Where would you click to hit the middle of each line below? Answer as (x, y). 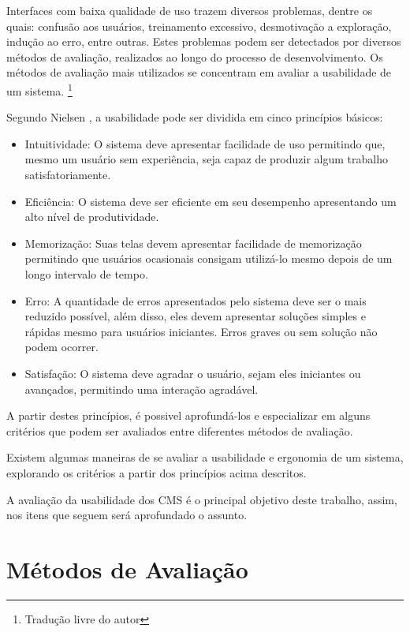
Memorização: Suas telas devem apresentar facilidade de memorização (193, 243)
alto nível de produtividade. (92, 217)
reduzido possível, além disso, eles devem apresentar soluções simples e (195, 316)
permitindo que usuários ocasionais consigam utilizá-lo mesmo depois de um (209, 258)
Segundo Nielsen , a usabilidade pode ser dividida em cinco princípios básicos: (195, 117)
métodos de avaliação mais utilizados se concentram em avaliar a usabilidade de (199, 72)
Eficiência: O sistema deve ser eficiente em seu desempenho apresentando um (211, 201)
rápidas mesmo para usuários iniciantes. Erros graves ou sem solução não (201, 331)
